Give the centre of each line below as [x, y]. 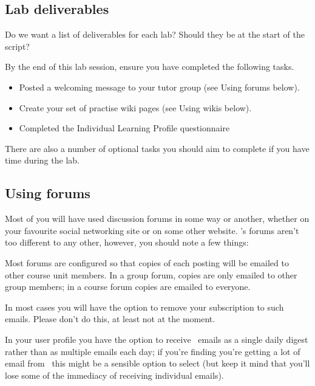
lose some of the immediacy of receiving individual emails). [114, 375]
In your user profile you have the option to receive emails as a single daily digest [157, 339]
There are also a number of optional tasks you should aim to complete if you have [157, 148]
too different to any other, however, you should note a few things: [127, 242]
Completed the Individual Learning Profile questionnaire [124, 128]
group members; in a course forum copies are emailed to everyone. [128, 287]
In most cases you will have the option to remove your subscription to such [144, 307]
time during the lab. [42, 160]
